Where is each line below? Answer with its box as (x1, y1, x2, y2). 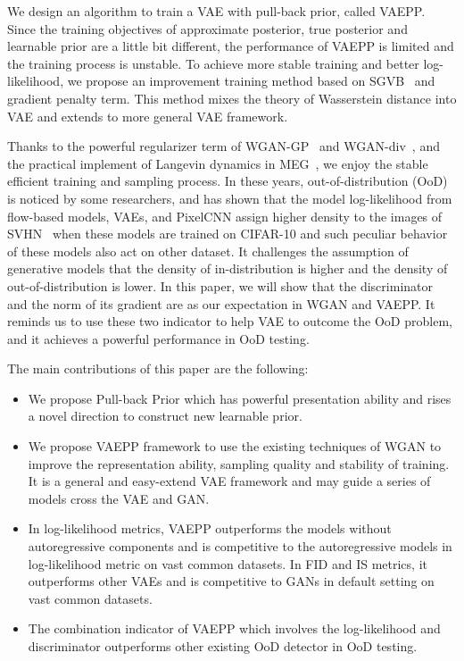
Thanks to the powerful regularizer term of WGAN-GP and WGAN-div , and (7, 137, 440, 155)
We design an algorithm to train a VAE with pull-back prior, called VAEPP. (7, 2, 426, 20)
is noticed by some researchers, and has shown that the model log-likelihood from (7, 188, 452, 207)
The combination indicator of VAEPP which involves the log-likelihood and (28, 619, 441, 638)
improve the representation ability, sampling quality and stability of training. (28, 454, 450, 473)
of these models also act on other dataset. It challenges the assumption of (7, 241, 409, 260)
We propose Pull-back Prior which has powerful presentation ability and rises (28, 389, 452, 407)
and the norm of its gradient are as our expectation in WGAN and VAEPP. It (7, 294, 435, 313)
